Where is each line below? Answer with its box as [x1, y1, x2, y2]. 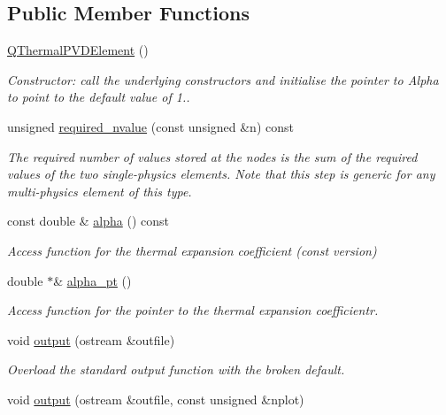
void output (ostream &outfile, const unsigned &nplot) [7, 389, 304, 408]
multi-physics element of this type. [7, 181, 192, 200]
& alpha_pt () [53, 271, 132, 289]
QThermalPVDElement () [7, 41, 149, 59]
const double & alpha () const [7, 211, 169, 230]
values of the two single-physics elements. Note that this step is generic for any [7, 165, 435, 183]
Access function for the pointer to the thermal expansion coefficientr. [7, 301, 379, 319]
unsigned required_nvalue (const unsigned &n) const [7, 117, 294, 135]
